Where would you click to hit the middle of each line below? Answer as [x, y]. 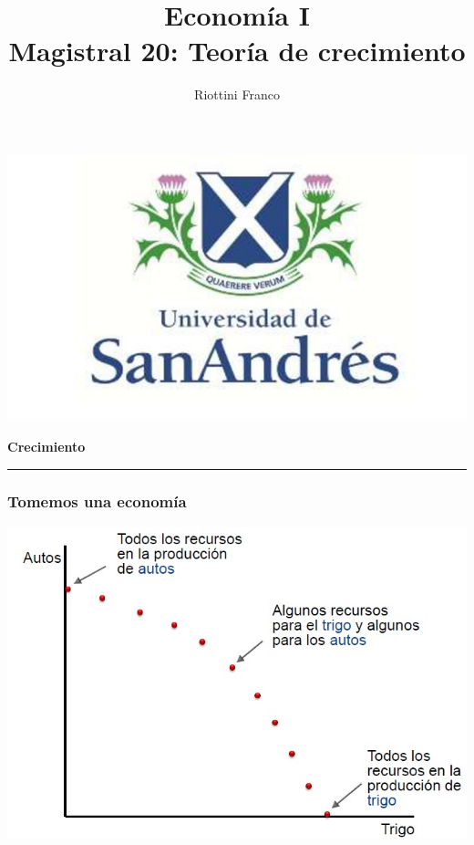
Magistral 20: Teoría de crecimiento [237, 51]
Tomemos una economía [97, 501]
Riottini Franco [237, 94]
